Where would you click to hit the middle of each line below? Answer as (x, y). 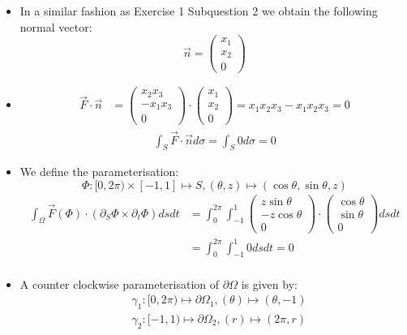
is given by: (269, 283)
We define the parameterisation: (99, 172)
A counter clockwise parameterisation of (120, 283)
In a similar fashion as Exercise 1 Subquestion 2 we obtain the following (199, 11)
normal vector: (56, 26)
